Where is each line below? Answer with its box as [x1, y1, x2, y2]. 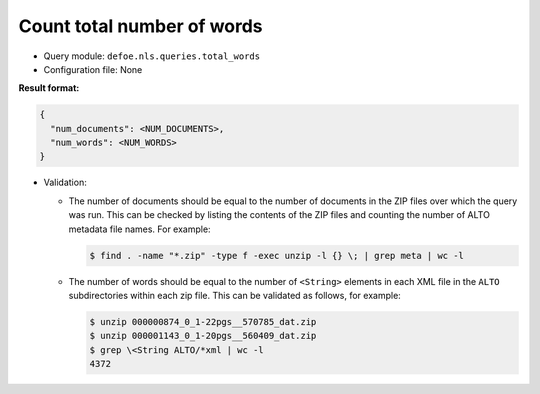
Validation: [43, 176, 87, 189]
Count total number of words [18, 15, 264, 37]
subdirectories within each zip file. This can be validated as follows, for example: [68, 290, 402, 301]
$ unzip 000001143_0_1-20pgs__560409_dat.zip [89, 330, 317, 342]
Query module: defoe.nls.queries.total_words [43, 50, 260, 62]
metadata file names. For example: [68, 223, 211, 235]
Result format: [18, 82, 80, 94]
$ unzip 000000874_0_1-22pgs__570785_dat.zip [89, 316, 317, 327]
